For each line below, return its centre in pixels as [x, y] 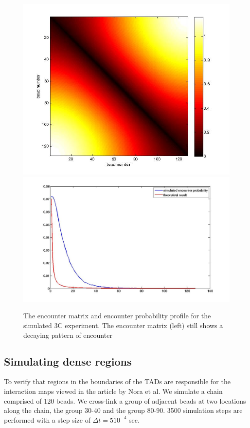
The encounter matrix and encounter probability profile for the [117, 316]
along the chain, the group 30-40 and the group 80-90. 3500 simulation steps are [123, 410]
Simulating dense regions [68, 361]
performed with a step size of [47, 419]
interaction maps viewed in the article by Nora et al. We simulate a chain [113, 391]
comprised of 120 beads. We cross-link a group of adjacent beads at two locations [125, 400]
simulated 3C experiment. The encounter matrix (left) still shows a [123, 325]
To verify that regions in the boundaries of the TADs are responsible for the [117, 381]
